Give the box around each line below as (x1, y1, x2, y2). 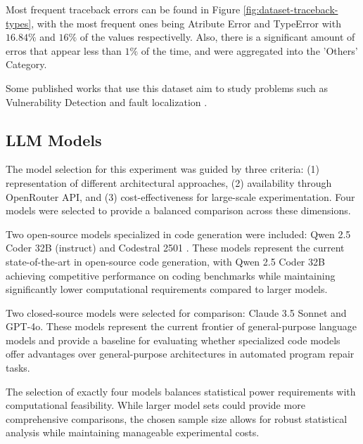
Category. (6, 57, 47, 72)
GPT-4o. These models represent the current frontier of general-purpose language (6, 319, 357, 334)
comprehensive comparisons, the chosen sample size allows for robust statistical (6, 411, 348, 426)
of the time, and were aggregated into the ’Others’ (141, 43, 358, 58)
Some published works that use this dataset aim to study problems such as (6, 80, 329, 95)
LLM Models (6, 129, 102, 150)
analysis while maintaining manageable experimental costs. (6, 425, 260, 440)
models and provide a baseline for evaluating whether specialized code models (6, 332, 340, 347)
